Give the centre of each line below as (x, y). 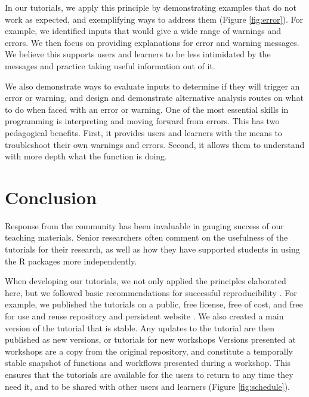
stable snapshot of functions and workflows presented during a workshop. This (148, 363)
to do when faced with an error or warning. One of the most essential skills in (147, 109)
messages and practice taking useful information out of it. (110, 65)
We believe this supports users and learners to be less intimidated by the (138, 54)
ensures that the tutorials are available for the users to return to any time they (149, 374)
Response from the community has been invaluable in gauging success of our (144, 225)
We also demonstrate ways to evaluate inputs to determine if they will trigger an (152, 86)
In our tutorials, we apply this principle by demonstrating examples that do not (151, 7)
